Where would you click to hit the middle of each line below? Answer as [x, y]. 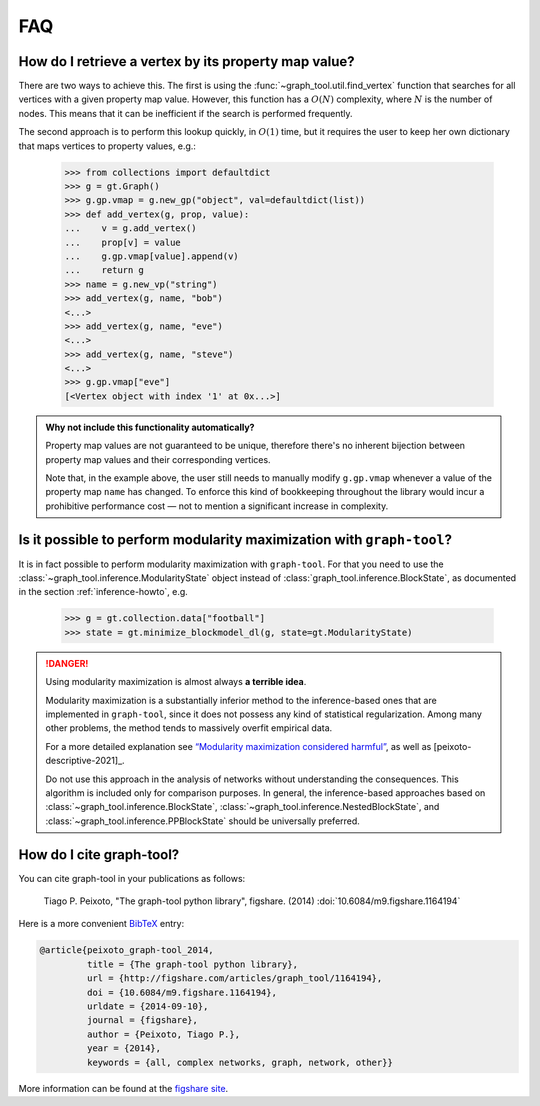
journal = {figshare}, [142, 1020]
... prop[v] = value [123, 242]
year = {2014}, [124, 1048]
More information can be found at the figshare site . [123, 1088]
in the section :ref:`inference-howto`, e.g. [103, 592]
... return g [104, 270]
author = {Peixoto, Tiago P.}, [163, 1034]
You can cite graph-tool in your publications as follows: [132, 878]
